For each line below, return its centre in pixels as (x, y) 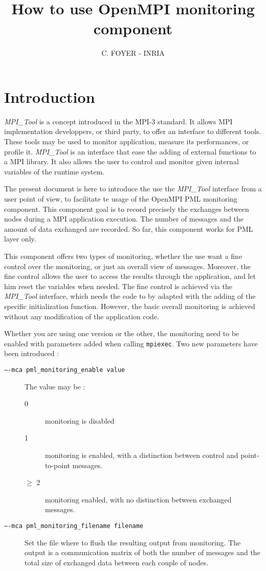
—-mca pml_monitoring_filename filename (74, 526)
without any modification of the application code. (82, 316)
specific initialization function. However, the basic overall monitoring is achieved (130, 306)
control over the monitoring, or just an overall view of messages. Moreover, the (127, 266)
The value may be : (55, 386)
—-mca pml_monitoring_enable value (65, 370)
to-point (58, 465)
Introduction (50, 96)
